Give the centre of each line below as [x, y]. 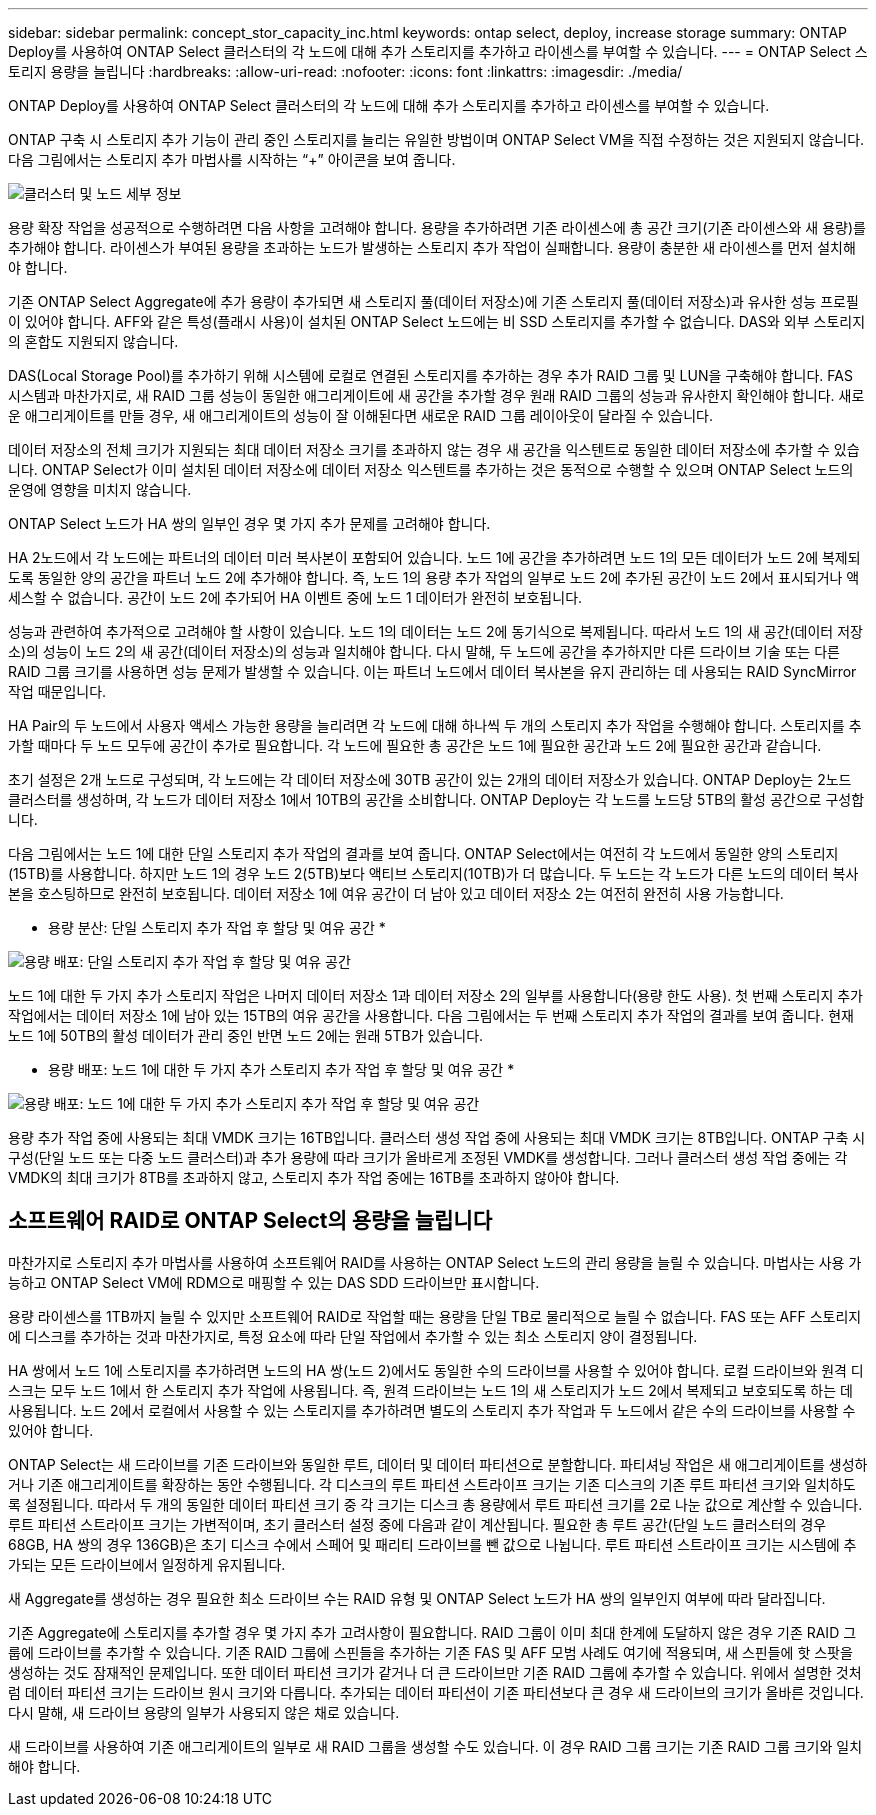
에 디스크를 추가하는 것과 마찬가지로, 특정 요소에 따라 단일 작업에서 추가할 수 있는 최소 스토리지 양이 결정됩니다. [353, 1336]
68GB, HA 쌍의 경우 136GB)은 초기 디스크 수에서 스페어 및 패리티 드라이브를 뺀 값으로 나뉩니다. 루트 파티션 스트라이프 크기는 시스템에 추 [432, 1544]
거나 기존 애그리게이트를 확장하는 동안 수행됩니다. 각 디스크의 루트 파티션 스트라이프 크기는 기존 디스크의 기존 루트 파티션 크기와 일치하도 [432, 1484]
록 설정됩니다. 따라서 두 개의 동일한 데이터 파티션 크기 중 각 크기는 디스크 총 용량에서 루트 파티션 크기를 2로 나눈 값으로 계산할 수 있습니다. [435, 1504]
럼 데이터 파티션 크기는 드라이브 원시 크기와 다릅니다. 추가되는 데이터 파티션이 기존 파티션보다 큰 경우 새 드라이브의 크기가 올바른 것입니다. [436, 1692]
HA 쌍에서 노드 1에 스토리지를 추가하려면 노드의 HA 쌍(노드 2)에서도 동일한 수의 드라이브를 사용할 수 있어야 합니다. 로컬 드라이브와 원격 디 [436, 1370]
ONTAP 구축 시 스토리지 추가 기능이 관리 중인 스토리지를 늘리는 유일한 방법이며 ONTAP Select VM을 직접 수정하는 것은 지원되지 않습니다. [436, 139]
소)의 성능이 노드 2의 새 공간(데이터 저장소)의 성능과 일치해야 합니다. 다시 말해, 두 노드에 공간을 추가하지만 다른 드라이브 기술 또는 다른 [424, 651]
